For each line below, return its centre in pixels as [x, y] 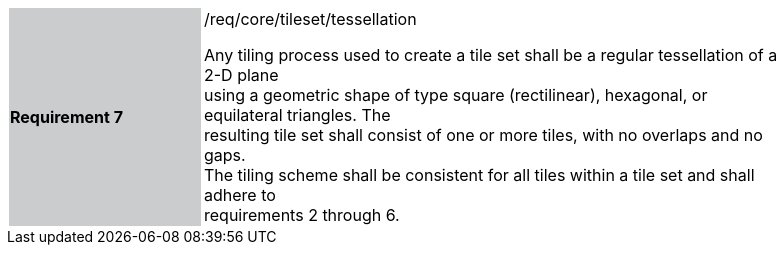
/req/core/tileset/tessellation [310, 19]
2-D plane [241, 75]
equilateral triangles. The [297, 115]
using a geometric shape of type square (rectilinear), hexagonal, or [456, 95]
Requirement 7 [66, 117]
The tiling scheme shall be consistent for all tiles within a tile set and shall [479, 175]
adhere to [240, 195]
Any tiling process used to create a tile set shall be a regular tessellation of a [491, 55]
